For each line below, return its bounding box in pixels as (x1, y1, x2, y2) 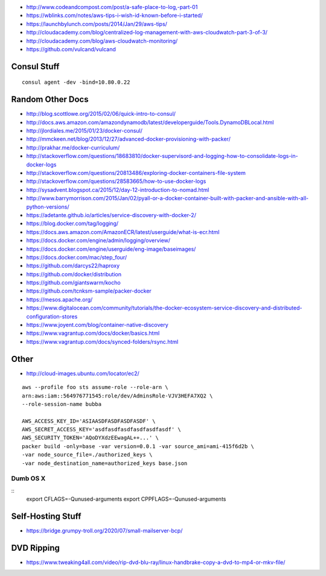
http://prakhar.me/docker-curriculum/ (26, 144, 120, 151)
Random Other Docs (11, 94, 89, 105)
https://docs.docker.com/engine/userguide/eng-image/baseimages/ (26, 245, 196, 253)
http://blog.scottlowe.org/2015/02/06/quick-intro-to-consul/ (26, 110, 176, 118)
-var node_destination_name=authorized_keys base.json (22, 460, 188, 467)
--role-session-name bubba (22, 400, 102, 407)
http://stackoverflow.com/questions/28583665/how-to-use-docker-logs (26, 178, 206, 185)
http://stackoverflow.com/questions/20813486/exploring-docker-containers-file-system (26, 169, 246, 176)
